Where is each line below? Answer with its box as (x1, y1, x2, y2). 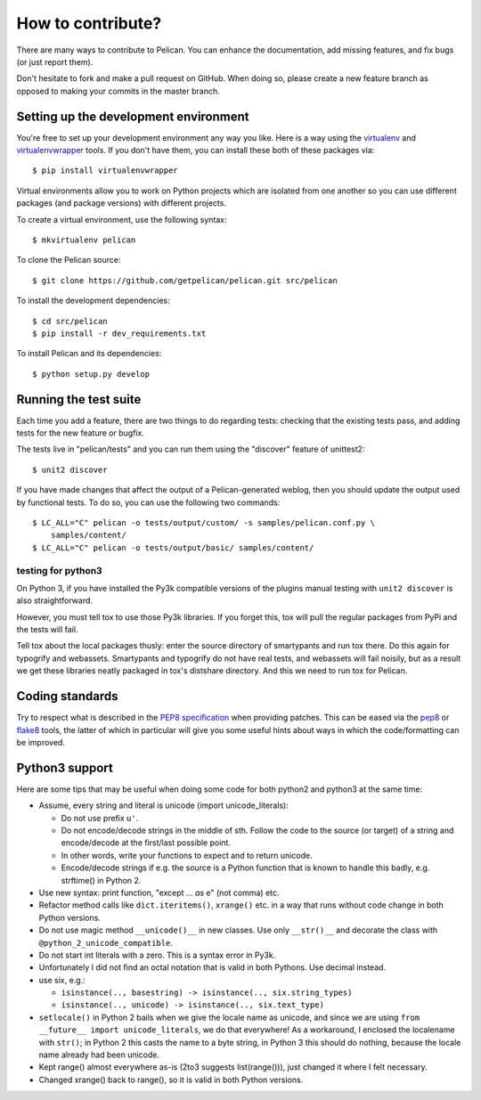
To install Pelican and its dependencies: (16, 348, 162, 359)
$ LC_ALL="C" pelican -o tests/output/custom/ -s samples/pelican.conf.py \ (32, 517, 376, 527)
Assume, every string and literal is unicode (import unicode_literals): (38, 800, 289, 811)
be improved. (16, 737, 66, 747)
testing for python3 (16, 564, 102, 576)
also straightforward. (16, 595, 94, 606)
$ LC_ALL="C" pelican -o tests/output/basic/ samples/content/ (32, 542, 314, 552)
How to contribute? (16, 13, 162, 33)
